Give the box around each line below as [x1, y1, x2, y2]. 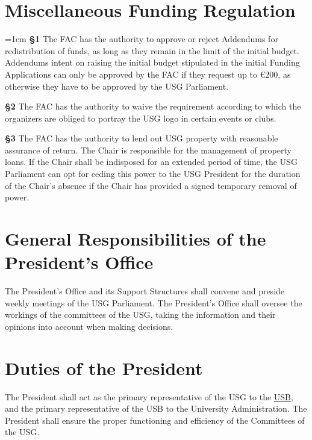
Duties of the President [5, 355, 203, 380]
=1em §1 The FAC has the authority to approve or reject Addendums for [5, 33, 278, 45]
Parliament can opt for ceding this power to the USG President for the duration [5, 167, 301, 180]
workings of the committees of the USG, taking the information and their [5, 308, 276, 321]
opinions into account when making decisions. [5, 320, 173, 332]
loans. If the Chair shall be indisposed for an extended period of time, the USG [5, 155, 298, 168]
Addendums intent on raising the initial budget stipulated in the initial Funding [5, 56, 300, 69]
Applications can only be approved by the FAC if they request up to [5, 67, 257, 80]
